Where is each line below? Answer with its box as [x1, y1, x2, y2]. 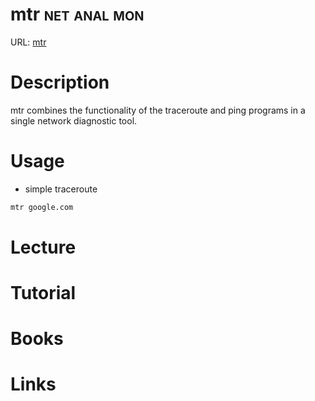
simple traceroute [24, 183, 98, 195]
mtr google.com [10, 202, 74, 212]
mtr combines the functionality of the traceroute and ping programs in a [10, 104, 306, 116]
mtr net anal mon [10, 3, 145, 26]
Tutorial [10, 282, 77, 305]
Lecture [10, 236, 77, 258]
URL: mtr [10, 36, 47, 48]
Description [10, 71, 110, 94]
